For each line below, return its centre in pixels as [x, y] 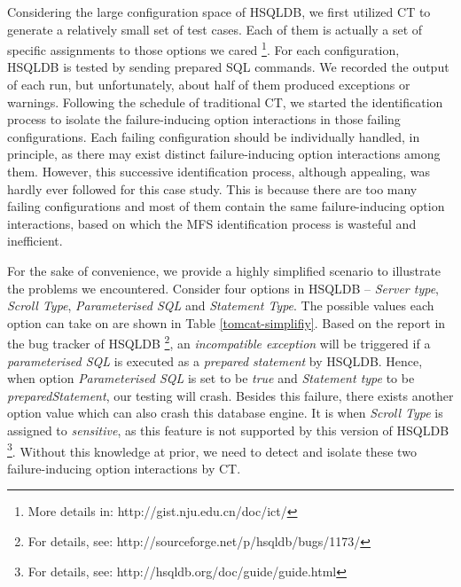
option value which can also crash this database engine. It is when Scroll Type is [225, 413]
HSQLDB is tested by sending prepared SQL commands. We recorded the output [228, 67]
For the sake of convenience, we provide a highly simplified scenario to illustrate [224, 270]
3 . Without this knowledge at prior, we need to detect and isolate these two [212, 450]
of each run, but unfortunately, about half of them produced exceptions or [209, 85]
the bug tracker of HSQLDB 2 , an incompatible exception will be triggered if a [219, 342]
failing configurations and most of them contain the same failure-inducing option [226, 206]
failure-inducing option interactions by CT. [124, 468]
